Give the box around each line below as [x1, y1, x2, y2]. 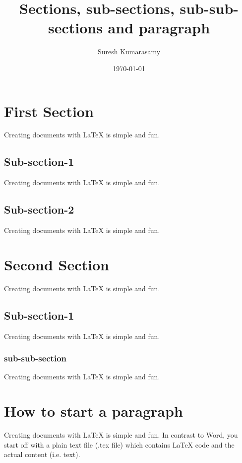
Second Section [4, 254, 109, 274]
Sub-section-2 [4, 202, 74, 217]
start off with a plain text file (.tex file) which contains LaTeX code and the [4, 439, 235, 450]
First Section [4, 101, 94, 121]
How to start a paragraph [4, 401, 183, 421]
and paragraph [108, 17, 210, 38]
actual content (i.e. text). [4, 449, 80, 460]
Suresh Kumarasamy [97, 46, 161, 57]
